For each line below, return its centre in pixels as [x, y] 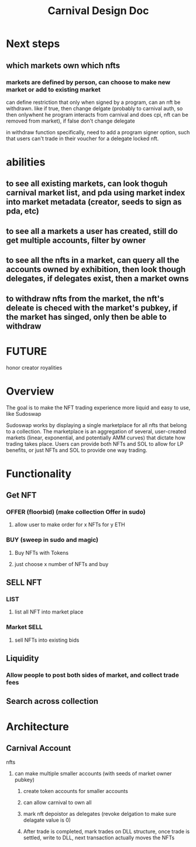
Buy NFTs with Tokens [42, 553]
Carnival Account [39, 748]
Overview [30, 391]
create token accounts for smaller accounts [76, 791]
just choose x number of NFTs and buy [61, 564]
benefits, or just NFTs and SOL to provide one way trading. [77, 450]
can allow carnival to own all [57, 802]
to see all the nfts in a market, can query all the [93, 260]
